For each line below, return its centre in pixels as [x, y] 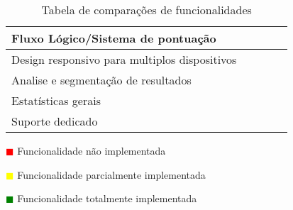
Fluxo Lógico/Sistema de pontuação [114, 38]
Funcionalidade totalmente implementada [107, 198]
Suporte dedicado [55, 121]
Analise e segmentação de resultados [101, 80]
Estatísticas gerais [56, 100]
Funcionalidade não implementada [92, 150]
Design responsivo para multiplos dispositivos [124, 59]
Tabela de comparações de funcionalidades [146, 10]
